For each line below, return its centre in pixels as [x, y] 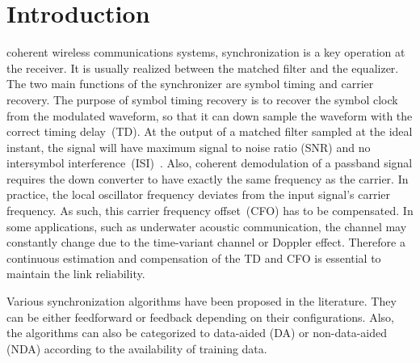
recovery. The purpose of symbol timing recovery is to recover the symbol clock [202, 99]
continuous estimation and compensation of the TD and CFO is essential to [194, 257]
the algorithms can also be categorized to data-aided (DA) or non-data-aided [197, 333]
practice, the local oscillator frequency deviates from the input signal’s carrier [199, 194]
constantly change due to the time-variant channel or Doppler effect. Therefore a [206, 242]
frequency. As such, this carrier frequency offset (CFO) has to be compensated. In [210, 211]
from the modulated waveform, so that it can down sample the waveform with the [210, 115]
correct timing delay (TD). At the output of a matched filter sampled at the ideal [210, 131]
